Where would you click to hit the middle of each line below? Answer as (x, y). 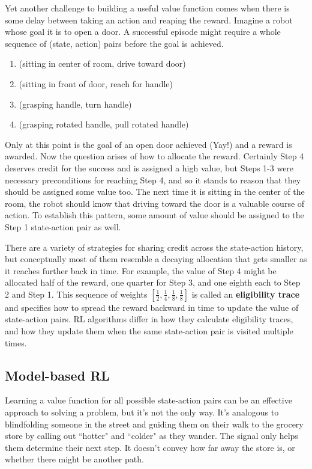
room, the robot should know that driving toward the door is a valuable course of (155, 203)
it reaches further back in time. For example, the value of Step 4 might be (141, 270)
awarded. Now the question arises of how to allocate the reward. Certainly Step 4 (154, 156)
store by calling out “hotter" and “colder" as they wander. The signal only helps (151, 436)
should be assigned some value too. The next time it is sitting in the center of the (155, 192)
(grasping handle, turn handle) (75, 104)
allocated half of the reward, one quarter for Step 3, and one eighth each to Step (153, 282)
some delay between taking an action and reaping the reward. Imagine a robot (149, 20)
